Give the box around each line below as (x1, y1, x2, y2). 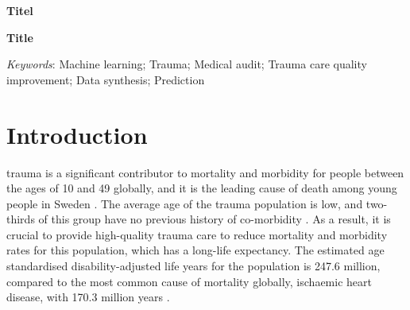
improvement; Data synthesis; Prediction (6, 71, 205, 87)
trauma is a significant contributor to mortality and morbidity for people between (6, 164, 404, 180)
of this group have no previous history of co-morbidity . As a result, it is (38, 211, 391, 227)
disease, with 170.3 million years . (6, 289, 170, 305)
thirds (6, 211, 35, 227)
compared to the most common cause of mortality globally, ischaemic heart (6, 273, 372, 289)
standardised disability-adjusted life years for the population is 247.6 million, (6, 258, 381, 274)
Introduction (6, 118, 148, 150)
